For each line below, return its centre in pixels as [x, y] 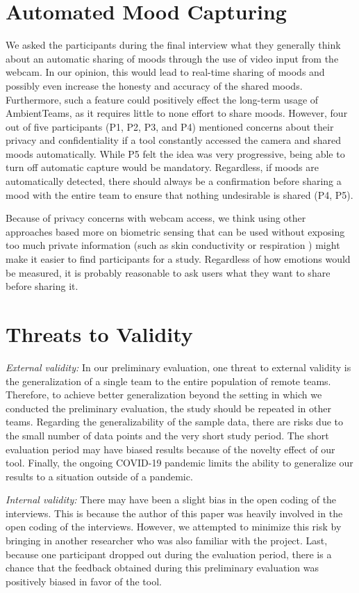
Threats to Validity [99, 334]
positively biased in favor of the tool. [84, 581]
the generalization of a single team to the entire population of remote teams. [168, 381]
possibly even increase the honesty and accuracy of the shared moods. [154, 85]
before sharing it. [42, 286]
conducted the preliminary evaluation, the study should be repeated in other [168, 408]
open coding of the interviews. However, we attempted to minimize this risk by [174, 527]
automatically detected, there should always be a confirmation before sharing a [174, 181]
